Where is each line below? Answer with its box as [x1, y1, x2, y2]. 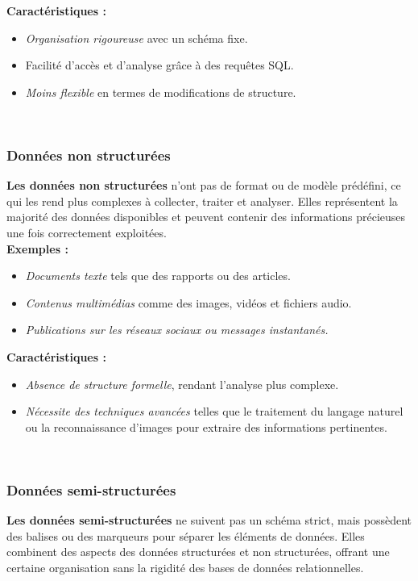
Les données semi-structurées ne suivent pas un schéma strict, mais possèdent [6, 512, 412, 529]
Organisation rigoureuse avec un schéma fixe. [25, 29, 248, 46]
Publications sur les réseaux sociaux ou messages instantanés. [25, 321, 329, 338]
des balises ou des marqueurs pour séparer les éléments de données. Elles [6, 527, 365, 544]
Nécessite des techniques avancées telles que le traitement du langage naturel [25, 403, 404, 420]
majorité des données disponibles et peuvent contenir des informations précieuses [6, 208, 406, 225]
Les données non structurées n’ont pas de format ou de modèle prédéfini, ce [6, 177, 401, 194]
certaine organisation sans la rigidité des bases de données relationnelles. [6, 558, 364, 575]
